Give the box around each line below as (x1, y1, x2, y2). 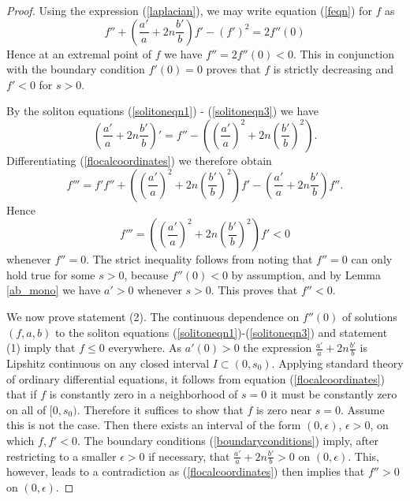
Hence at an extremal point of (6, 45, 151, 62)
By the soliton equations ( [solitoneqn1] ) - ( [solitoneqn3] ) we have (6, 103, 319, 119)
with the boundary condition (6, 61, 145, 77)
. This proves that (211, 282, 298, 298)
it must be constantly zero (270, 386, 397, 402)
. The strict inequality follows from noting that (86, 251, 313, 267)
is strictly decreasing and (273, 61, 394, 77)
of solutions (342, 308, 397, 324)
